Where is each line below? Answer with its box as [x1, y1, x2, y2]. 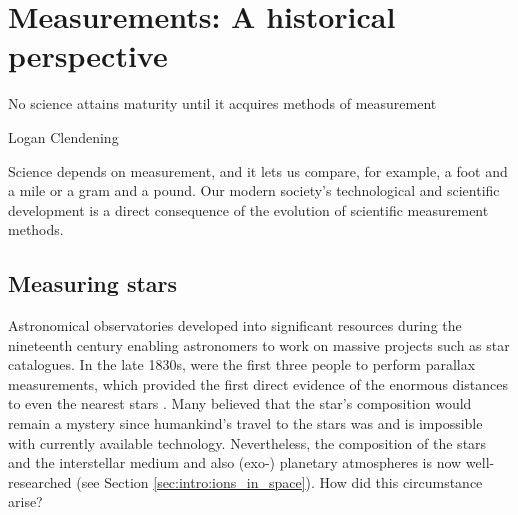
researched [8, 471, 72, 492]
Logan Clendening [8, 126, 119, 147]
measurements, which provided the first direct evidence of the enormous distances [8, 373, 508, 394]
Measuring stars [8, 268, 178, 299]
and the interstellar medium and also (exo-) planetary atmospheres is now [8, 452, 462, 473]
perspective [8, 35, 168, 76]
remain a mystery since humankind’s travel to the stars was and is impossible [8, 413, 483, 434]
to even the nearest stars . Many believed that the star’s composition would [8, 393, 472, 414]
